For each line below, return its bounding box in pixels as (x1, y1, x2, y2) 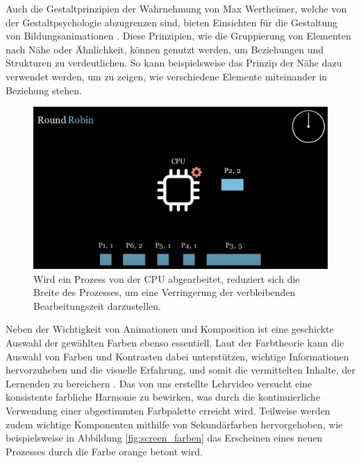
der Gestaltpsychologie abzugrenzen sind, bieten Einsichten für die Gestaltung (6, 15, 338, 29)
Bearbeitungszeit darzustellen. (33, 298, 161, 313)
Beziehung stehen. (6, 82, 82, 97)
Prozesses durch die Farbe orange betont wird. (6, 444, 203, 458)
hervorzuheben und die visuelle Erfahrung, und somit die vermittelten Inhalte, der (6, 362, 355, 377)
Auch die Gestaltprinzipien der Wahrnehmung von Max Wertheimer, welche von (6, 1, 347, 15)
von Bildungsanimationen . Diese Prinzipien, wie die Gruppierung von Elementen (6, 28, 351, 43)
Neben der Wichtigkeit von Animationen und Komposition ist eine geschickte (6, 322, 334, 336)
